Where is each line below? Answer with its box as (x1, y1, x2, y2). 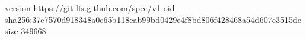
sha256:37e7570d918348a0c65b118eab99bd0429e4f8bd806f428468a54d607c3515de (5, 13, 301, 25)
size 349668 (5, 25, 46, 37)
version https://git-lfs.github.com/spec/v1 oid (5, 2, 175, 14)
